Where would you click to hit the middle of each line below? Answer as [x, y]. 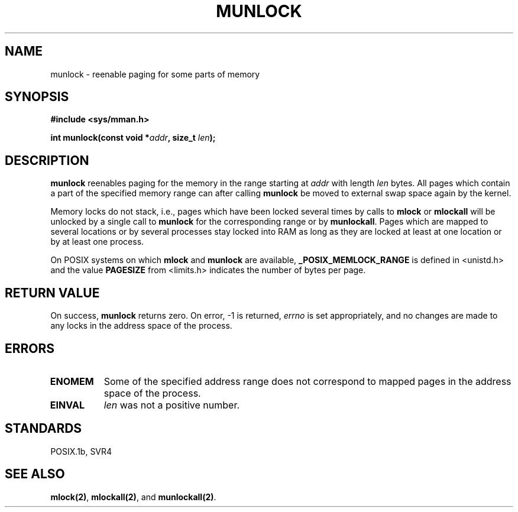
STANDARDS [43, 429]
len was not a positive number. [172, 405]
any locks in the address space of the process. [141, 326]
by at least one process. [97, 242]
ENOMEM [72, 381]
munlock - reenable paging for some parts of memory [155, 74]
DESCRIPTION [47, 160]
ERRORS [30, 348]
